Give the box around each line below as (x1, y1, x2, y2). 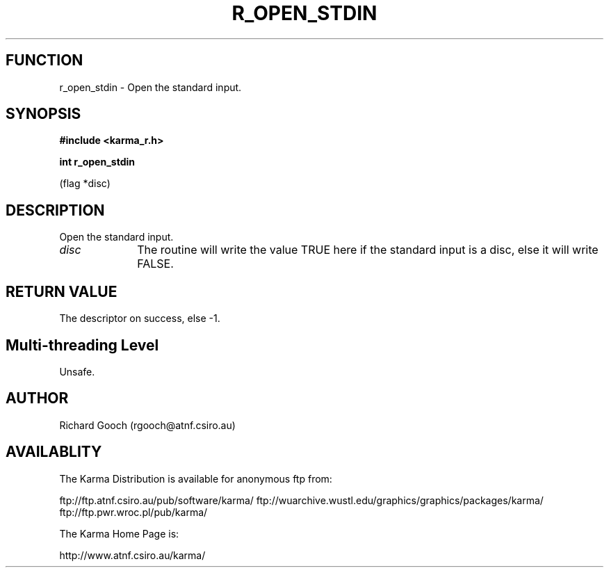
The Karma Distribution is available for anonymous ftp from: (59, 472, 332, 485)
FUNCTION (6, 51, 83, 70)
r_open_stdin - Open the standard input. (59, 81, 242, 93)
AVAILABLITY (6, 443, 102, 461)
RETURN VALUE (6, 282, 117, 300)
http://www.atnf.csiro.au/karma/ (59, 549, 206, 561)
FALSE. (137, 257, 174, 271)
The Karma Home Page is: (59, 527, 179, 540)
